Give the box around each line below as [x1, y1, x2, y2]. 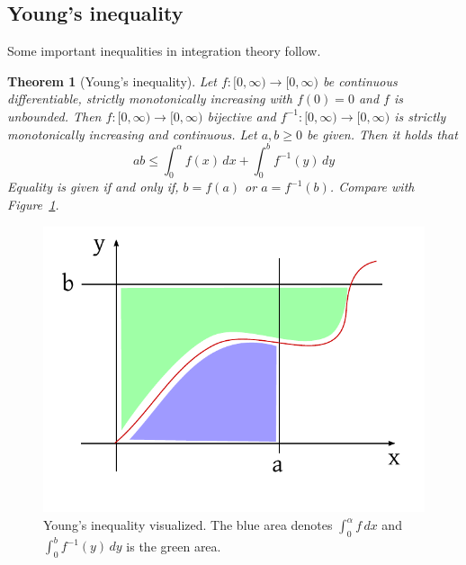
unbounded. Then [7, 106, 102, 125]
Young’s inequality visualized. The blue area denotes [43, 516, 333, 534]
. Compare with [329, 177, 415, 196]
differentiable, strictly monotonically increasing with [7, 89, 292, 108]
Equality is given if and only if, [7, 177, 179, 196]
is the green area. [126, 536, 221, 555]
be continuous [323, 71, 398, 90]
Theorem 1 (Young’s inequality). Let [7, 71, 217, 90]
